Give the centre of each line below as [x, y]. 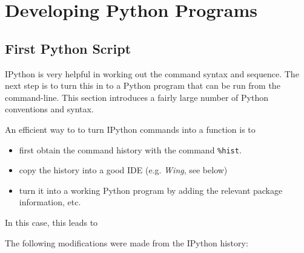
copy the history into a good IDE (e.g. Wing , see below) [123, 170]
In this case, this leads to [51, 222]
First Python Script [68, 48]
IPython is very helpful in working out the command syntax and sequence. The [152, 73]
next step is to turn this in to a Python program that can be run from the [143, 85]
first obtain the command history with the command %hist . [130, 149]
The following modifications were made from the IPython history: [127, 242]
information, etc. [50, 202]
